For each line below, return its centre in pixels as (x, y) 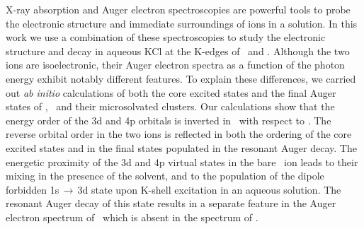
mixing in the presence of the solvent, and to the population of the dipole (165, 176)
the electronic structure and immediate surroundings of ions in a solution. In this (182, 23)
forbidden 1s (33, 189)
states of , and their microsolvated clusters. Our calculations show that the (170, 106)
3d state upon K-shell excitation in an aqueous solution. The (209, 189)
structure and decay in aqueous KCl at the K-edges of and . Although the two (178, 51)
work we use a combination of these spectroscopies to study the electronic (166, 37)
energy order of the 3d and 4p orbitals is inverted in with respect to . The (169, 120)
